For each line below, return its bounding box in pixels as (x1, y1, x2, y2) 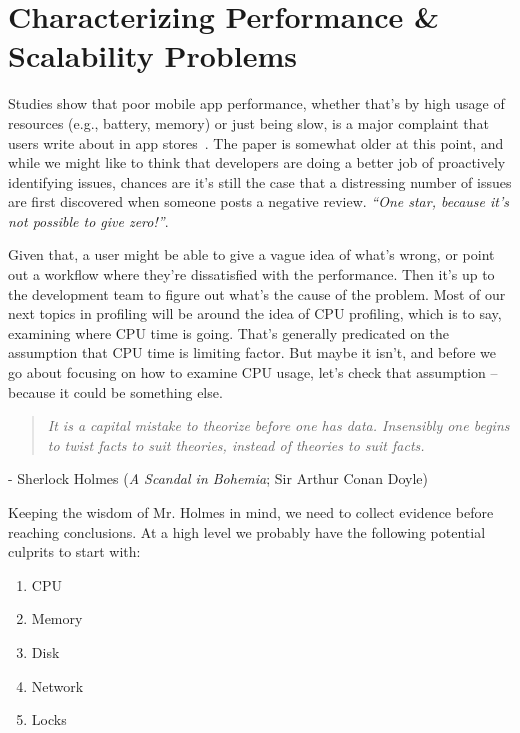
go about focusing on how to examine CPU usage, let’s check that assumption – (8, 362, 498, 383)
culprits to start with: (8, 541, 141, 562)
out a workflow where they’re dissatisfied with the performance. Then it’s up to (8, 264, 495, 285)
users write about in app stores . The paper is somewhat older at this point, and (8, 132, 504, 153)
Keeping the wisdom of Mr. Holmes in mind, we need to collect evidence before (8, 502, 494, 522)
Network (31, 675, 84, 696)
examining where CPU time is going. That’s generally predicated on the (8, 322, 450, 343)
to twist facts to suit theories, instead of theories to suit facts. (47, 434, 425, 455)
